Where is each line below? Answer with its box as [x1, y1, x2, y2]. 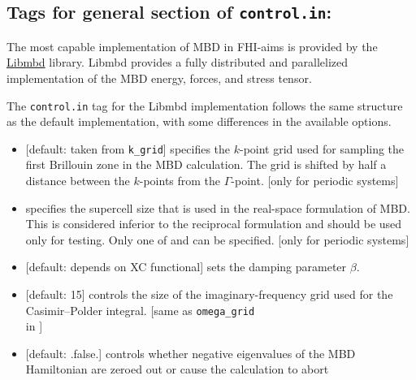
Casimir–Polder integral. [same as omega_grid [25, 301, 255, 318]
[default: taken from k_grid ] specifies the [25, 140, 231, 157]
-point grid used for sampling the [239, 140, 405, 157]
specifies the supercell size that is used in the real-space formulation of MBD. [25, 199, 410, 216]
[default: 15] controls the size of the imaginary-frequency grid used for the [25, 286, 393, 303]
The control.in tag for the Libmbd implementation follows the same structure [6, 97, 403, 114]
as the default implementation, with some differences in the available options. [6, 113, 392, 130]
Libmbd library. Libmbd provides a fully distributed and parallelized [6, 54, 349, 71]
